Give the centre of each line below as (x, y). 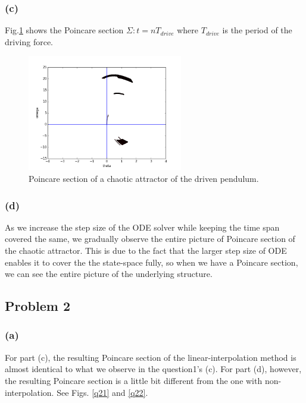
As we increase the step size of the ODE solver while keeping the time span (142, 227)
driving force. (29, 41)
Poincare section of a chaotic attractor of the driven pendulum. (144, 178)
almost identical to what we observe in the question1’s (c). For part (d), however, (153, 369)
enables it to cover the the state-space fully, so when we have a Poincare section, (152, 262)
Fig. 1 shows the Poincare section (64, 30)
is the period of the (257, 30)
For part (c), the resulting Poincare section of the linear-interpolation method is (151, 357)
